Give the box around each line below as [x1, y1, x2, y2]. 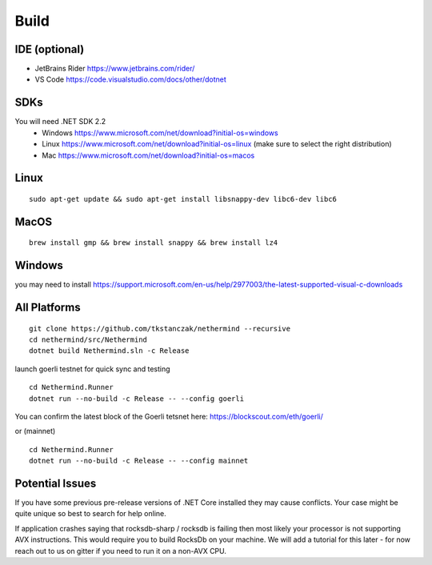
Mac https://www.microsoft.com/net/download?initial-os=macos [42, 150, 255, 160]
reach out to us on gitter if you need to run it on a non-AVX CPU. [14, 546, 227, 555]
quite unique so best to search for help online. [14, 509, 167, 519]
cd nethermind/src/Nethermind [29, 335, 148, 344]
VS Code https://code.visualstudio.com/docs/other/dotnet [34, 74, 227, 84]
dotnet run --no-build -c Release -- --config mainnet [29, 456, 249, 466]
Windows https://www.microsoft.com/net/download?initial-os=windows [42, 128, 279, 138]
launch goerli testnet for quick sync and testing [14, 364, 171, 374]
